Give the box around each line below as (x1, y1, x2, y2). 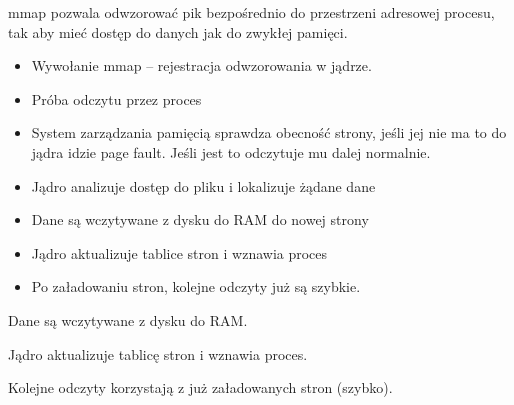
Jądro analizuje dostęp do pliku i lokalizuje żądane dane (31, 175, 376, 196)
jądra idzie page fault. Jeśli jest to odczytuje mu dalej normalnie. (31, 141, 431, 162)
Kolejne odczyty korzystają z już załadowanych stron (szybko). (8, 377, 393, 398)
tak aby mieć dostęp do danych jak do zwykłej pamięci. (8, 21, 348, 42)
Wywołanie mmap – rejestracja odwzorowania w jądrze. (31, 55, 372, 76)
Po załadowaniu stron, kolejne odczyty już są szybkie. (31, 276, 361, 297)
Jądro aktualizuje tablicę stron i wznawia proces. (8, 343, 308, 364)
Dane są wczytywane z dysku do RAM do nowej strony (31, 209, 369, 230)
